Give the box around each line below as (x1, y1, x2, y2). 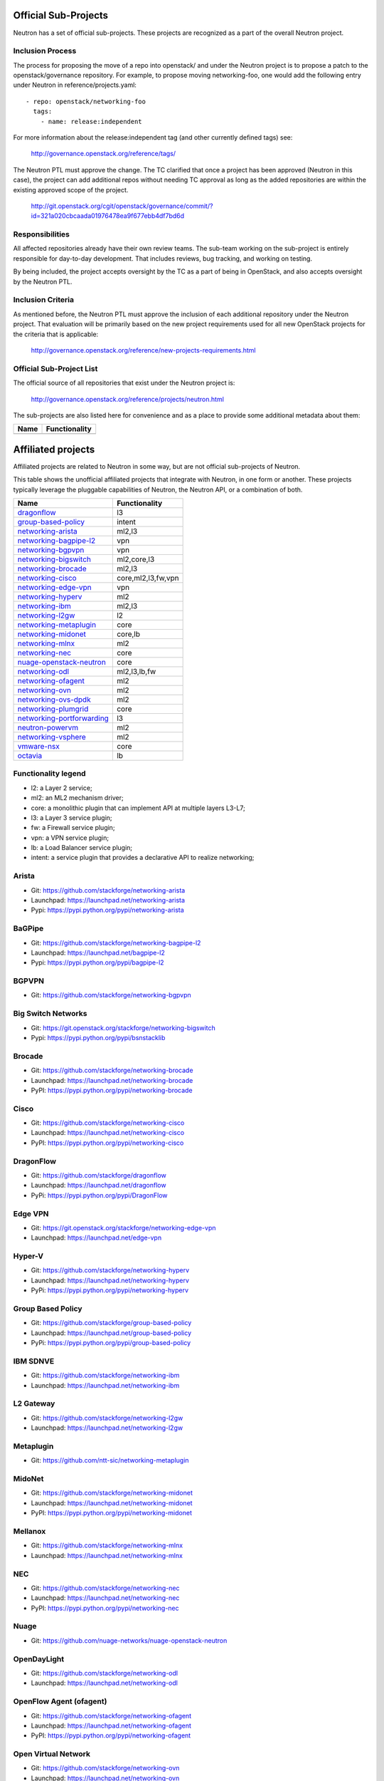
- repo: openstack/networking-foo (26, 97, 146, 105)
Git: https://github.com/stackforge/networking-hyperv (31, 1266, 190, 1274)
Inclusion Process (13, 46, 77, 56)
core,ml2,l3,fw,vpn (116, 573, 179, 583)
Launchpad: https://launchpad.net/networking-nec (31, 1594, 180, 1602)
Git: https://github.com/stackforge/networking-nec (31, 1584, 181, 1592)
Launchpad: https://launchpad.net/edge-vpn (31, 1233, 162, 1242)
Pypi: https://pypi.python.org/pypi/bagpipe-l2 (31, 958, 164, 967)
